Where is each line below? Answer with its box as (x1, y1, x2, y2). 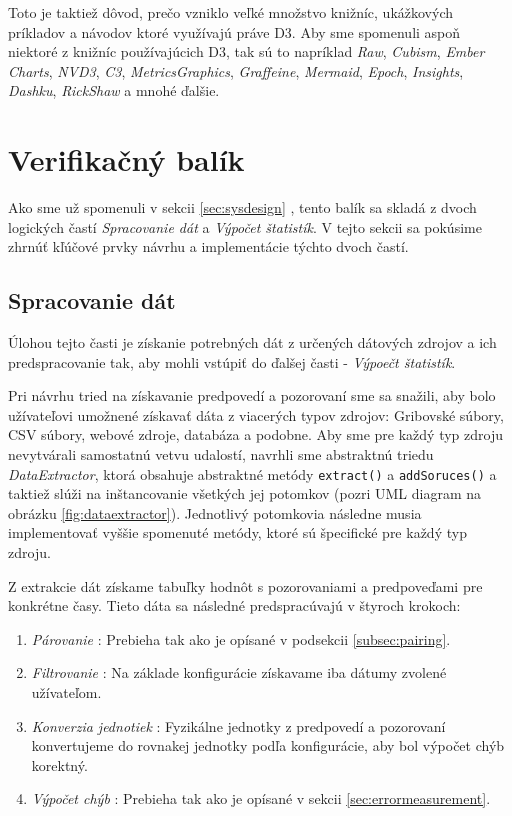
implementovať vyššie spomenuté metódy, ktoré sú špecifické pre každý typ (8, 522, 467, 543)
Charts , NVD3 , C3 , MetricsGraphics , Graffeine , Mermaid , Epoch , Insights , (8, 60, 464, 81)
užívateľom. (31, 682, 102, 703)
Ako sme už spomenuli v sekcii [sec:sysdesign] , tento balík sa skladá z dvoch (8, 197, 477, 218)
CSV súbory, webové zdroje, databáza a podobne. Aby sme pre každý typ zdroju (8, 424, 504, 445)
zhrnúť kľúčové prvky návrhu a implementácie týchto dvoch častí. (8, 236, 409, 257)
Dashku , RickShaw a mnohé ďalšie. (8, 80, 220, 101)
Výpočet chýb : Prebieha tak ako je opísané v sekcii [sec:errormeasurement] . (31, 788, 491, 809)
